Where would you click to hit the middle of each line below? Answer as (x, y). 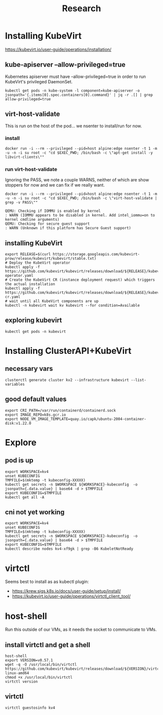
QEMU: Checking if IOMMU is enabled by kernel (53, 211)
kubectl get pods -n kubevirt (36, 331)
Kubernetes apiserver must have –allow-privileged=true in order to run (75, 77)
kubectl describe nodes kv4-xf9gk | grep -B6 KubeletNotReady (69, 549)
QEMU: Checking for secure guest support (48, 224)
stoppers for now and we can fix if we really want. (55, 185)
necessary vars (29, 369)
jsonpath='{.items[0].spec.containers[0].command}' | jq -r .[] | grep (79, 95)
